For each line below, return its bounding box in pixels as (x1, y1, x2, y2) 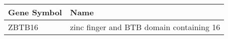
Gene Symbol (8, 6, 62, 18)
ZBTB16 (8, 21, 38, 33)
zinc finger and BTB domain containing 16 (70, 21, 220, 33)
